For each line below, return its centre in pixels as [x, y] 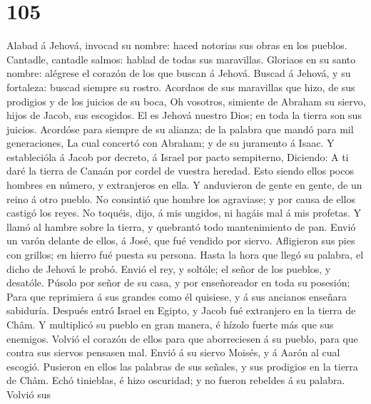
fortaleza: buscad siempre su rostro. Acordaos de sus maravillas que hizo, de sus [181, 87]
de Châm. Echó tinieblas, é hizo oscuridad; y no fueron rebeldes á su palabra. [176, 380]
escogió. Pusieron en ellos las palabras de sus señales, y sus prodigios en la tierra [182, 366]
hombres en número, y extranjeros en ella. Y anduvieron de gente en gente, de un [184, 185]
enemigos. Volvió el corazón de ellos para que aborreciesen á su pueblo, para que [182, 338]
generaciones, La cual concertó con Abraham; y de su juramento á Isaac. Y [171, 143]
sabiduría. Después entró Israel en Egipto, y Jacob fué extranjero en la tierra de [181, 310]
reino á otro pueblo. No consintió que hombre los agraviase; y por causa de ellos [181, 198]
